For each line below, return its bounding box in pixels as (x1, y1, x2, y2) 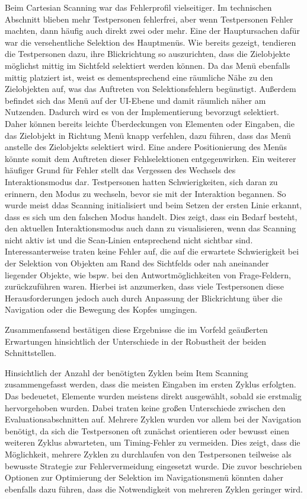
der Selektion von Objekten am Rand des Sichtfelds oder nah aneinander (5, 257, 269, 269)
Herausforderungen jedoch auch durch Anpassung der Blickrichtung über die (5, 291, 283, 304)
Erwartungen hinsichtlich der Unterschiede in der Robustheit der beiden (5, 335, 267, 347)
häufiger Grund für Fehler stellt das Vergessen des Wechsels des (5, 164, 236, 176)
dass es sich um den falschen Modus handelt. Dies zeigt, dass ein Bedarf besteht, (5, 210, 298, 223)
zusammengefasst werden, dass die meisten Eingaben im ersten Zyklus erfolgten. (5, 378, 296, 390)
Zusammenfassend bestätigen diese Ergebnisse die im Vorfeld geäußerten (5, 323, 268, 336)
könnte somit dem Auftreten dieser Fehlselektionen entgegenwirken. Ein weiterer (5, 152, 296, 164)
